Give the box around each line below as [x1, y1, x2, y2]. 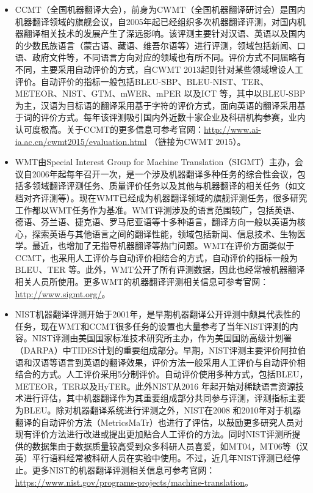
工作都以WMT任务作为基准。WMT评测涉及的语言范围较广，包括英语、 [15, 203, 300, 216]
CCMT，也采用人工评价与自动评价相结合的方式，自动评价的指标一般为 [15, 251, 298, 264]
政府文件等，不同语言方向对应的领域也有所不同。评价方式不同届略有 [32, 51, 306, 64]
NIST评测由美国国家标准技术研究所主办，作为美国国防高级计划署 [32, 332, 292, 344]
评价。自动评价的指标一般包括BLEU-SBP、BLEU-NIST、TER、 [15, 75, 269, 87]
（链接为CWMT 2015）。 [149, 135, 246, 147]
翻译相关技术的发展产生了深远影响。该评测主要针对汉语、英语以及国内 [23, 27, 306, 40]
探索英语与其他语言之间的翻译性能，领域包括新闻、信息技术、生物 [32, 227, 297, 240]
